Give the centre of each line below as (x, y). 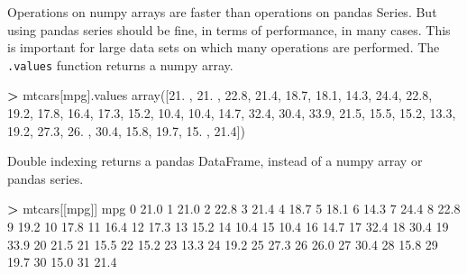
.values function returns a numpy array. (120, 64)
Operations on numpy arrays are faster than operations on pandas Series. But (222, 12)
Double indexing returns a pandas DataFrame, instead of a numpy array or (215, 161)
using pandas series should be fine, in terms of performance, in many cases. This (229, 29)
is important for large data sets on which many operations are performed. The (224, 47)
